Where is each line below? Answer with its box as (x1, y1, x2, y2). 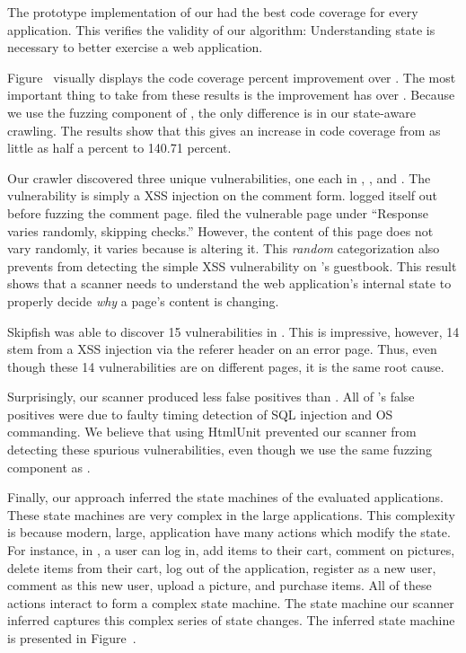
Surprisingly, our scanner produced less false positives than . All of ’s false (7, 387, 415, 406)
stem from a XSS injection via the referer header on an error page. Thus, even (7, 340, 437, 358)
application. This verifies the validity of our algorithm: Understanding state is (7, 20, 435, 39)
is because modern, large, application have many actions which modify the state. (7, 523, 451, 542)
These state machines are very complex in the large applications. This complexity (7, 505, 455, 524)
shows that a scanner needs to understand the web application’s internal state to (7, 274, 452, 293)
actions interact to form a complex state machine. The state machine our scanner (7, 593, 454, 612)
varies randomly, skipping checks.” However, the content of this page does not (7, 221, 434, 240)
